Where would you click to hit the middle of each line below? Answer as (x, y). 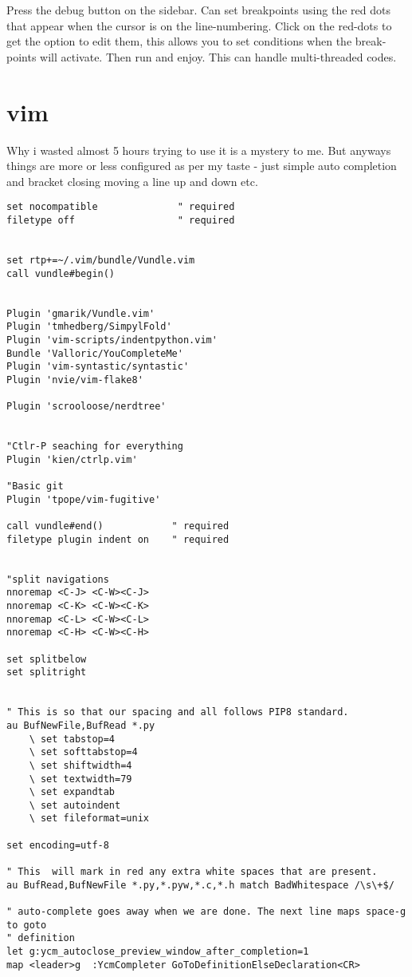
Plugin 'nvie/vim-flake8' (75, 380)
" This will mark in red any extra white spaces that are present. (192, 872)
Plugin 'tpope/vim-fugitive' (84, 499)
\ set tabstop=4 (72, 739)
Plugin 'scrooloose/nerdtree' (86, 407)
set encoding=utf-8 (58, 845)
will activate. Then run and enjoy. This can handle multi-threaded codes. (218, 56)
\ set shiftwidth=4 (80, 765)
